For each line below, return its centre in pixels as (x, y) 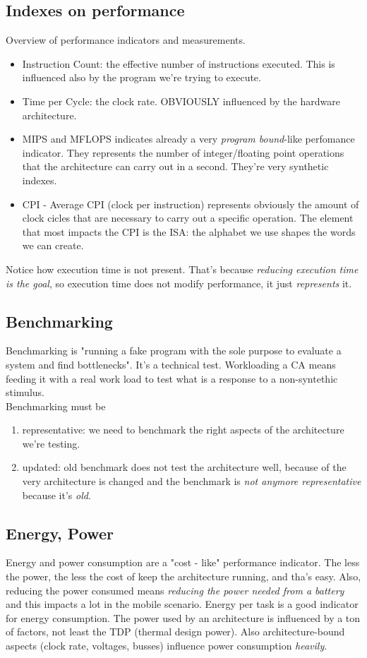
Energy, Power (60, 533)
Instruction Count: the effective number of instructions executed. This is (179, 63)
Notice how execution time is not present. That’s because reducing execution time (182, 269)
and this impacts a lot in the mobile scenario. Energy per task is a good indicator (182, 604)
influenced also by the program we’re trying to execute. (142, 77)
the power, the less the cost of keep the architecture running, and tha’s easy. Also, (183, 576)
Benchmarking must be (56, 406)
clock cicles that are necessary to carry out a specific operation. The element (188, 218)
